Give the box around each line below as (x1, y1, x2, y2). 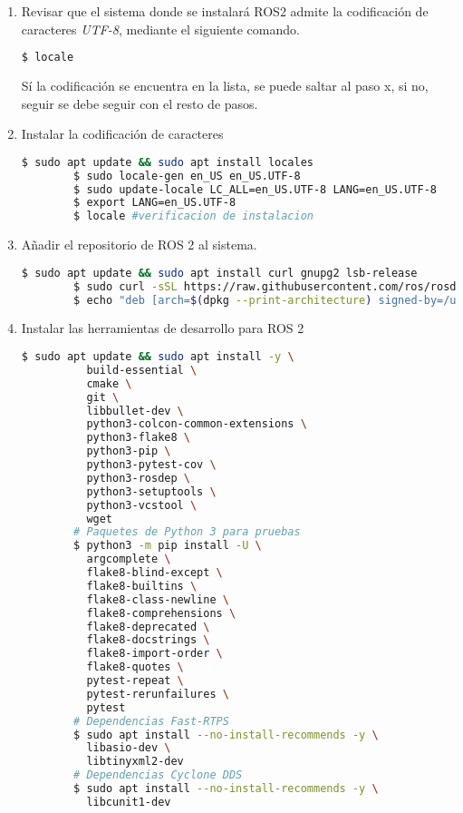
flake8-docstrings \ (86, 633, 210, 647)
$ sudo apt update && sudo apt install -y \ (21, 350, 294, 364)
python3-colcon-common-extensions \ (86, 417, 307, 431)
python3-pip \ (86, 445, 171, 458)
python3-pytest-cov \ (86, 458, 217, 472)
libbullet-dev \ (86, 404, 184, 417)
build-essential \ (86, 363, 198, 377)
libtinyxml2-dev (86, 755, 184, 769)
